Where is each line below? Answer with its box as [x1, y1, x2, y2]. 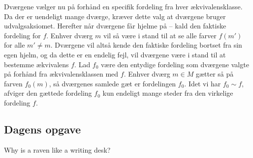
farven [4, 78, 23, 88]
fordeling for [4, 30, 41, 40]
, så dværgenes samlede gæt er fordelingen [49, 78, 176, 88]
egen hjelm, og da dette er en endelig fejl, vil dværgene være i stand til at [4, 49, 226, 59]
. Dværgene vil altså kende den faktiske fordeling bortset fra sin [50, 40, 242, 50]
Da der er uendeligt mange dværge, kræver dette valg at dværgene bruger [4, 11, 226, 21]
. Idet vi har [184, 78, 221, 88]
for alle [4, 40, 25, 50]
